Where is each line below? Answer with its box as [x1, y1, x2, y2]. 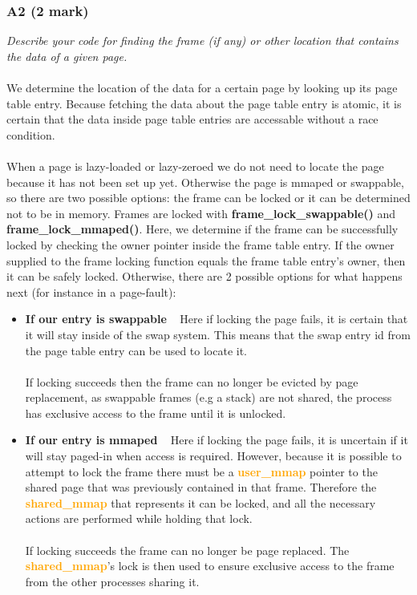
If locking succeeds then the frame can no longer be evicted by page [25, 373, 358, 390]
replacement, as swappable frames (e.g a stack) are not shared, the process [25, 389, 392, 406]
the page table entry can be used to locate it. [25, 342, 248, 358]
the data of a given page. [6, 47, 128, 64]
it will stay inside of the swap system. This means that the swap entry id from [25, 326, 411, 342]
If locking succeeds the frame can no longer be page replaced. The [25, 541, 350, 558]
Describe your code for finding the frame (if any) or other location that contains [6, 32, 399, 49]
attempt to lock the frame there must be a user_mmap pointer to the [25, 463, 378, 480]
